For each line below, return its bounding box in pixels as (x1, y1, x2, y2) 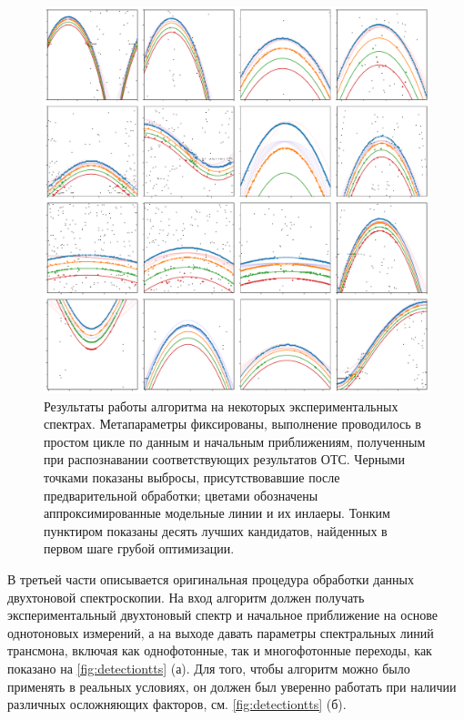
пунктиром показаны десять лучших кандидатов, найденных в (44, 521, 388, 540)
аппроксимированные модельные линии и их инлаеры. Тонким (44, 503, 390, 522)
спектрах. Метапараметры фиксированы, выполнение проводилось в (44, 414, 421, 433)
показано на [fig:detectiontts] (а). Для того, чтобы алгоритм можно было (7, 658, 410, 677)
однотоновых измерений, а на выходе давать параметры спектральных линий (7, 623, 434, 642)
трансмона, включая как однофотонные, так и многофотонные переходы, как (7, 641, 432, 660)
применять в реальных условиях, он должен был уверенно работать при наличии (7, 676, 457, 695)
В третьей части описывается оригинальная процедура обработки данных (7, 569, 415, 588)
